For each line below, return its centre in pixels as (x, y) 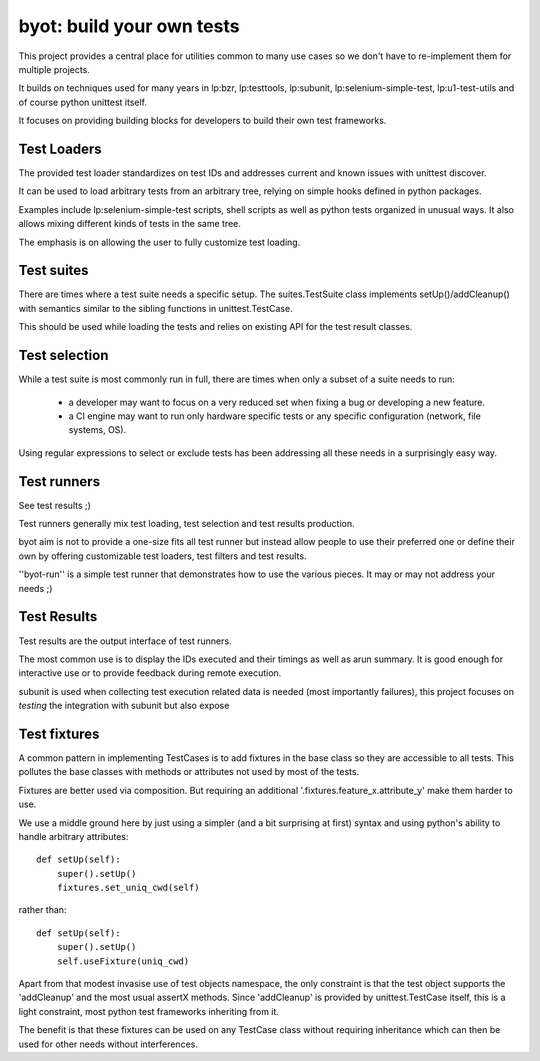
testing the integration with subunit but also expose (124, 706)
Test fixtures (59, 733)
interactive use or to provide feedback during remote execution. (150, 673)
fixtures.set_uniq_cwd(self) (128, 888)
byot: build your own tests (129, 26)
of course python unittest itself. (83, 102)
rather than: (42, 910)
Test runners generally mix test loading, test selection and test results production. (186, 524)
